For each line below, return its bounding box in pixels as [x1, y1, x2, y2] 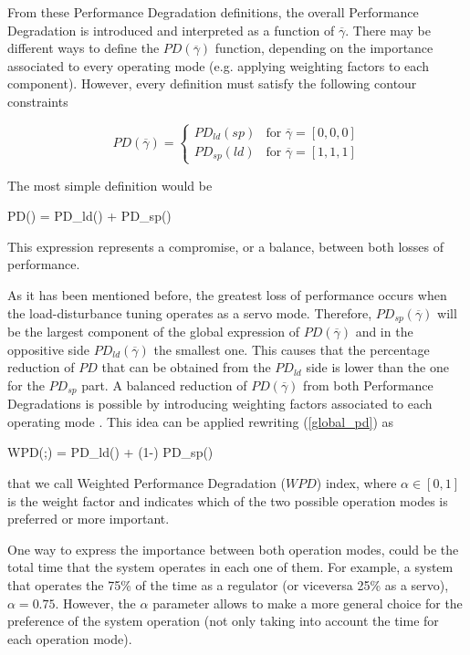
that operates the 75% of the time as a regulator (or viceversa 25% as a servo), [7, 576, 449, 594]
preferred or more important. [7, 509, 170, 528]
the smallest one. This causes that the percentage [153, 339, 430, 359]
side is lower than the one [306, 358, 449, 377]
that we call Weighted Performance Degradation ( [7, 473, 287, 493]
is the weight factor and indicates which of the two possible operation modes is [7, 491, 448, 510]
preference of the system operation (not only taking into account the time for [7, 611, 439, 630]
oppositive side [7, 339, 89, 359]
